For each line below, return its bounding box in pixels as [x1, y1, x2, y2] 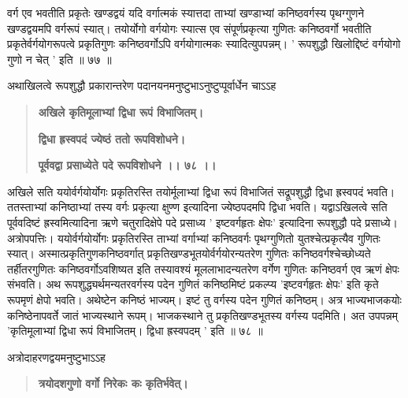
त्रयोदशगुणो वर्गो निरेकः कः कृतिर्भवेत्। [38, 375, 188, 392]
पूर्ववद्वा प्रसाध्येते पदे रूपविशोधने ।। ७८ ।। [38, 157, 217, 173]
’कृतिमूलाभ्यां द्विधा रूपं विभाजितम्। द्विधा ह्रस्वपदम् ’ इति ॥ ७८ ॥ [7, 322, 263, 339]
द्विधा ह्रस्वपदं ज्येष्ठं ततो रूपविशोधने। [38, 130, 186, 147]
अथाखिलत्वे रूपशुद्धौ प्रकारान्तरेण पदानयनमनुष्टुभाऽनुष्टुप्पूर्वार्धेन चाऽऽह [7, 77, 276, 94]
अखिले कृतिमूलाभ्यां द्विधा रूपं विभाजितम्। [38, 103, 204, 120]
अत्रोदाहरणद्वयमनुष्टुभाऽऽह [7, 348, 106, 365]
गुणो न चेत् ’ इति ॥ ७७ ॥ [7, 50, 112, 67]
